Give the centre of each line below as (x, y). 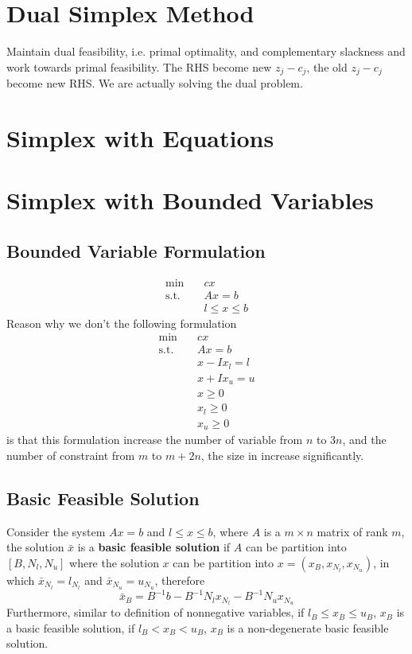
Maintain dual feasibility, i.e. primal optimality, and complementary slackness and (206, 51)
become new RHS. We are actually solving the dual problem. (155, 83)
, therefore (180, 580)
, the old (327, 66)
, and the (364, 440)
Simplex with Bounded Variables (190, 200)
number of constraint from (71, 455)
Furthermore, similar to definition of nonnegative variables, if (155, 612)
